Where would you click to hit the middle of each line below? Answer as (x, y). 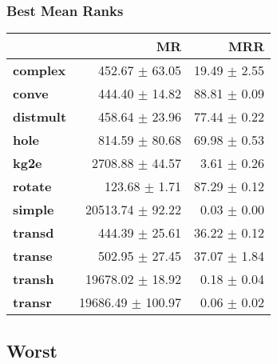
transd (34, 233)
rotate (32, 186)
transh (34, 279)
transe (33, 256)
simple (34, 210)
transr (32, 302)
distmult (40, 117)
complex (40, 70)
